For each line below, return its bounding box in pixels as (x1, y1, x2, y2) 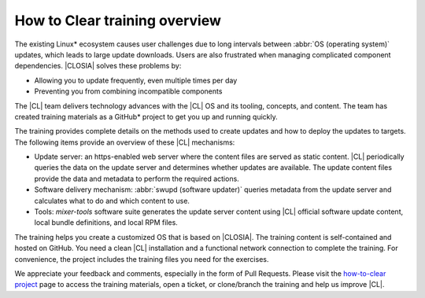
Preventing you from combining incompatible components (34, 86, 223, 96)
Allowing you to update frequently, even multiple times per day (34, 75, 238, 85)
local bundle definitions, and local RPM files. (34, 218, 179, 227)
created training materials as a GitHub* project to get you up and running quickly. (14, 112, 279, 121)
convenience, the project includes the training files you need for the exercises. (14, 254, 269, 263)
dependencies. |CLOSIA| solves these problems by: (14, 61, 182, 71)
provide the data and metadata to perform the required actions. (34, 174, 239, 183)
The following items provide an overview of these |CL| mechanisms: (14, 138, 235, 147)
